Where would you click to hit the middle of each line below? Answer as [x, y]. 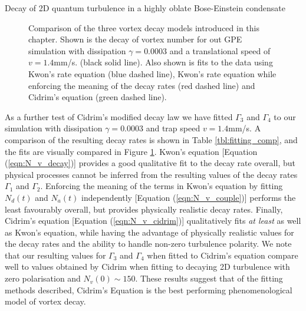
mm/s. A [245, 128]
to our [285, 116]
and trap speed [173, 128]
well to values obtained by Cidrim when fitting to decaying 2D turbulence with [147, 267]
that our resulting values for [55, 255]
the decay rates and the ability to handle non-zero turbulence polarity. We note [148, 244]
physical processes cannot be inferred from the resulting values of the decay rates [151, 174]
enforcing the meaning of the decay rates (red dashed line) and [142, 85]
